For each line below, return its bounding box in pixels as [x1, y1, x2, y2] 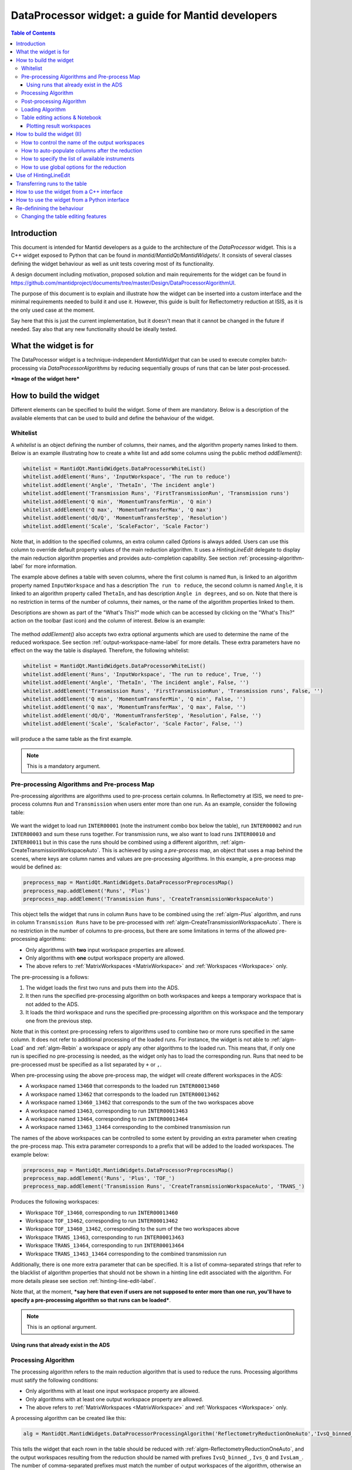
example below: [11, 1151, 49, 1158]
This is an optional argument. [26, 1324, 97, 1331]
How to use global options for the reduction [21, 163, 126, 171]
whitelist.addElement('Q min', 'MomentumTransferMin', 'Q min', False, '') [23, 696, 246, 703]
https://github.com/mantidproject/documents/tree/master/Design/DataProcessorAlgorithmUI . [11, 279, 236, 286]
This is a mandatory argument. [26, 762, 101, 770]
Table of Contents [11, 29, 56, 36]
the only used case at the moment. [11, 306, 95, 313]
